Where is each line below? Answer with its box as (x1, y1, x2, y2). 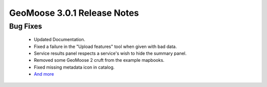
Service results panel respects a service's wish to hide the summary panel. (34, 50, 187, 56)
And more (34, 71, 54, 77)
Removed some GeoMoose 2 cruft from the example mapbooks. (34, 57, 165, 63)
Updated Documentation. (34, 37, 86, 43)
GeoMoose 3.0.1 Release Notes (9, 7, 139, 18)
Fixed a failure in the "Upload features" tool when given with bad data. (34, 43, 177, 49)
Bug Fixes (9, 22, 42, 31)
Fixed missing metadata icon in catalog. (34, 64, 115, 70)
